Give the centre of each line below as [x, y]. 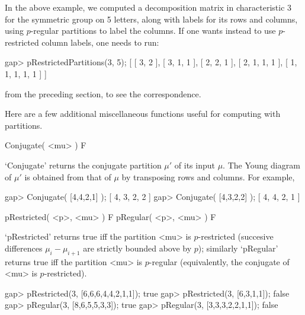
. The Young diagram [261, 165]
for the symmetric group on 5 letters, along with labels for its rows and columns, [151, 19]
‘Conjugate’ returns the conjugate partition [83, 165]
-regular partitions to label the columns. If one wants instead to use [153, 31]
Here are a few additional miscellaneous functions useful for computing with [143, 114]
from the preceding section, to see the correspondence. [103, 93]
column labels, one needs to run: [100, 42]
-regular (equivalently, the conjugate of [219, 261]
